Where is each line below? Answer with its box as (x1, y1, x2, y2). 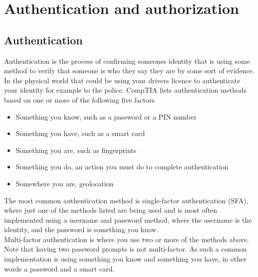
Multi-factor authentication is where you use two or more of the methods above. (4, 234, 249, 244)
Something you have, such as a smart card (15, 128, 145, 138)
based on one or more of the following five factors (4, 94, 155, 105)
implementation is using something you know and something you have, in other (4, 254, 247, 264)
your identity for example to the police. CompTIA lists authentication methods (4, 85, 247, 95)
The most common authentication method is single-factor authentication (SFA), (4, 195, 249, 205)
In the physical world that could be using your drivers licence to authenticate (4, 75, 241, 85)
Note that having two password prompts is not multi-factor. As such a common (4, 244, 247, 254)
